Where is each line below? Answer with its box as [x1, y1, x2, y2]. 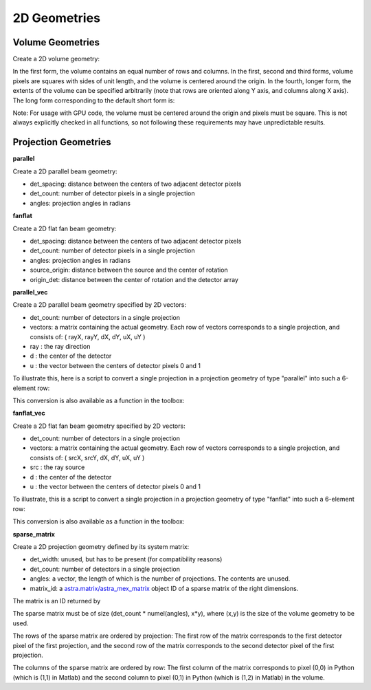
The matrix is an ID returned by [12, 596, 101, 605]
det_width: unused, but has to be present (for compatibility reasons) [30, 555, 223, 563]
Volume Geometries [12, 36, 100, 48]
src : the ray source [30, 463, 85, 471]
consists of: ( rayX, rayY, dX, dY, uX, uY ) [30, 332, 146, 341]
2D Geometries [12, 10, 101, 25]
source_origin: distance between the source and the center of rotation [30, 266, 228, 274]
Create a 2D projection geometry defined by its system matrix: [12, 542, 190, 550]
